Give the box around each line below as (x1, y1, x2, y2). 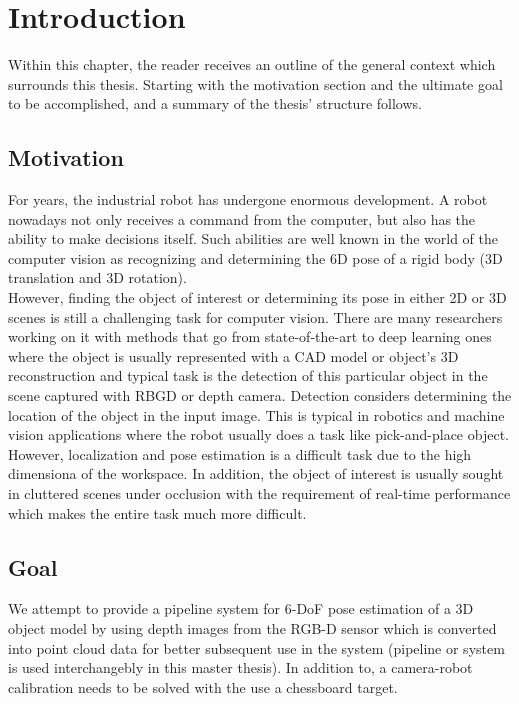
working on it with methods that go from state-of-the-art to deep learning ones (8, 326, 492, 347)
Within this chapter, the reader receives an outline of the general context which (8, 54, 496, 75)
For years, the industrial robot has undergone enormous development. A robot (8, 189, 488, 210)
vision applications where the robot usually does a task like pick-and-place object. (8, 424, 509, 445)
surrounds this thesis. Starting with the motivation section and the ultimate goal (8, 73, 503, 94)
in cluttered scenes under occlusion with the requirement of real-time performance (8, 483, 511, 504)
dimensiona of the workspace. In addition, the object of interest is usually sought (8, 463, 504, 484)
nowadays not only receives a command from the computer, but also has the (8, 208, 476, 229)
